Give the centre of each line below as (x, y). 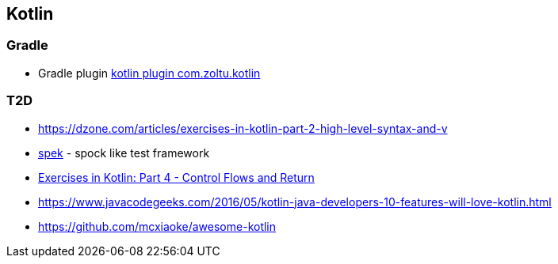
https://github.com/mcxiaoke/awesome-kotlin (157, 226)
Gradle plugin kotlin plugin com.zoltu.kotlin (149, 73)
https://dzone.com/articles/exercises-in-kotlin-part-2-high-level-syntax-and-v (243, 128)
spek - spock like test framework (124, 153)
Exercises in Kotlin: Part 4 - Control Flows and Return (176, 177)
